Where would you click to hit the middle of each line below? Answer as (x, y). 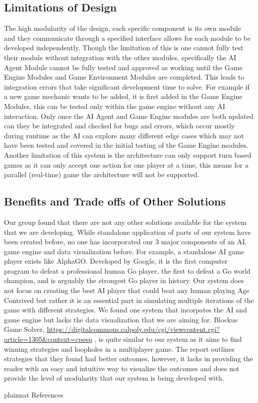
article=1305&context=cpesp (48, 339)
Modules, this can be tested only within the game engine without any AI (115, 106)
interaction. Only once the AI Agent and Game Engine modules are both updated (129, 116)
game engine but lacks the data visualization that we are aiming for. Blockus (121, 319)
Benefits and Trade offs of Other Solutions (115, 201)
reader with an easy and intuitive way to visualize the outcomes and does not (122, 368)
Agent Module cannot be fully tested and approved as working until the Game (123, 67)
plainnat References (34, 395)
